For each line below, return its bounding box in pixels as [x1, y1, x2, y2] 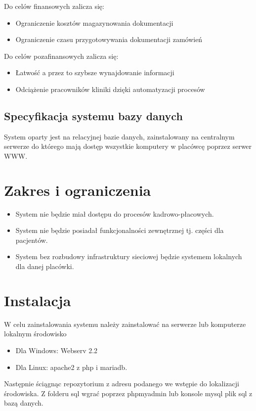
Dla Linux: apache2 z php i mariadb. [15, 362, 128, 372]
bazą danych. [4, 398, 43, 408]
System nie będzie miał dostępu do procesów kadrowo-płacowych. [15, 208, 214, 219]
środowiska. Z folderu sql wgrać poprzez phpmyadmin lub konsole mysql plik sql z [4, 388, 253, 398]
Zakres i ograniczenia [4, 180, 151, 200]
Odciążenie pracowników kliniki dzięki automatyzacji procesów [15, 84, 205, 94]
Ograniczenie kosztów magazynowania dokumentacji [15, 17, 173, 28]
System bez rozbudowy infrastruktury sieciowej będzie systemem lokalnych [15, 251, 242, 262]
